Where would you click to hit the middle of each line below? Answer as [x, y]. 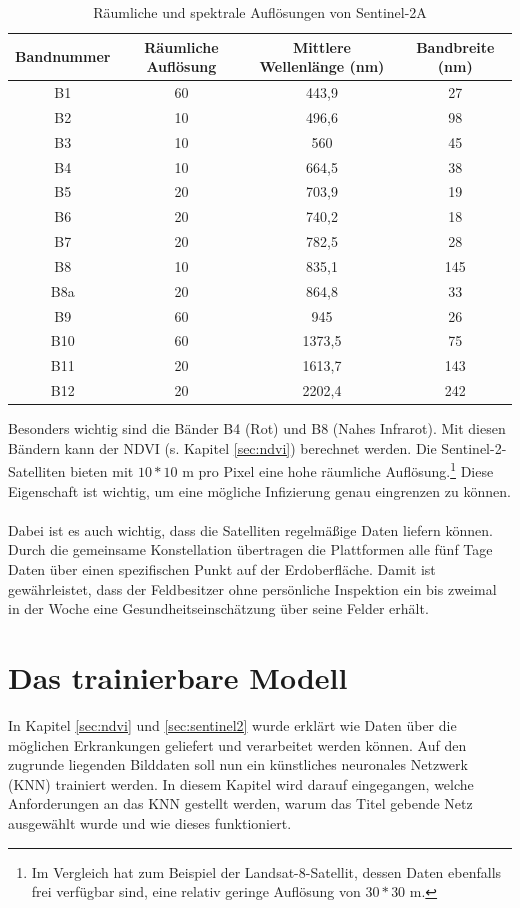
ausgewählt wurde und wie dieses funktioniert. [150, 822]
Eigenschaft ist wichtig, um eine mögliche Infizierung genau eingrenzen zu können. [259, 490]
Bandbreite [455, 46]
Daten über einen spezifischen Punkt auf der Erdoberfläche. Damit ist [222, 569]
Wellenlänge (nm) [322, 66]
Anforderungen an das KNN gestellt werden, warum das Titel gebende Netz [240, 803]
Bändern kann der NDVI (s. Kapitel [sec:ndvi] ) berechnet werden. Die [222, 447]
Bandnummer [63, 56]
